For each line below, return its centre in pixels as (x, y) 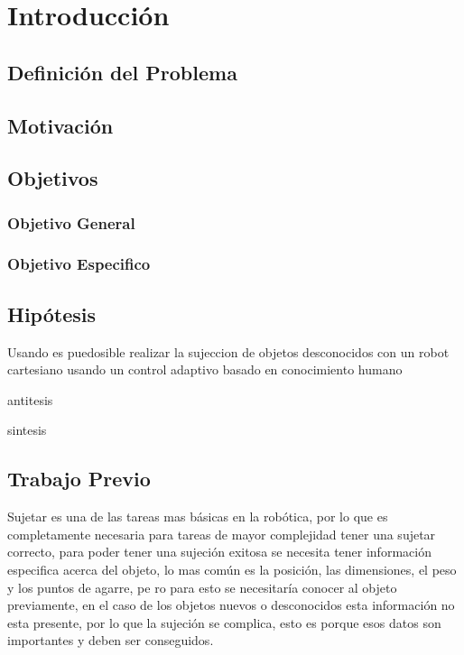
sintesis (27, 430)
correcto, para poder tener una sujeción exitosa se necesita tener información (219, 552)
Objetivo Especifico (79, 264)
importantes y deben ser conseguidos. (111, 640)
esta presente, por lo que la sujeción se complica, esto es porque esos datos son (224, 622)
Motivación (60, 125)
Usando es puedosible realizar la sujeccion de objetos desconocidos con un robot (228, 351)
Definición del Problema (122, 72)
